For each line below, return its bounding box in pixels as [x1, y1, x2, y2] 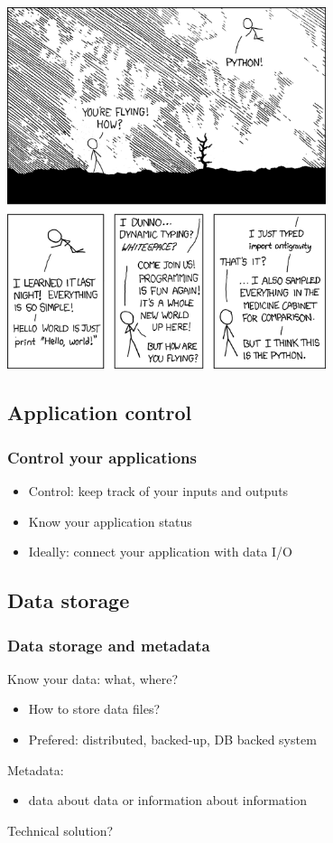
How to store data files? [28, 699, 161, 718]
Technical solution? [7, 820, 114, 839]
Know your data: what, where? [7, 669, 179, 688]
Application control [7, 398, 192, 426]
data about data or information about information [28, 791, 307, 810]
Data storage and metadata [7, 633, 210, 656]
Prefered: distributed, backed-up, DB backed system [28, 730, 317, 749]
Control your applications [7, 445, 197, 468]
